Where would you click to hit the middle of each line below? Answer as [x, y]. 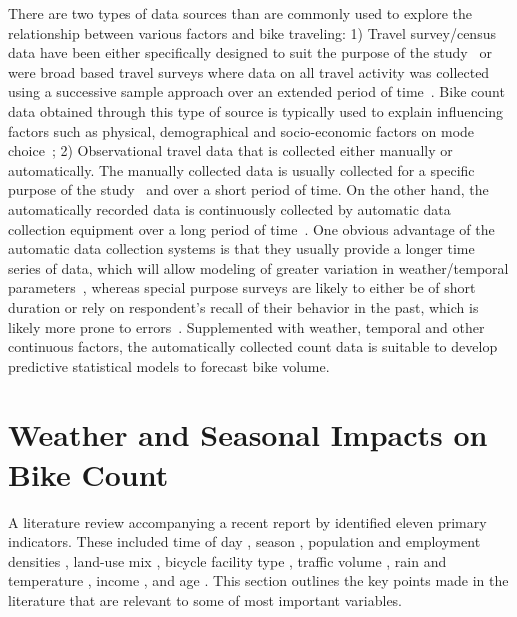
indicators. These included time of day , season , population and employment [244, 541]
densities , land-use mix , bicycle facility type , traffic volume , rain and [227, 560]
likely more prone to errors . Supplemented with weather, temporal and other [246, 326]
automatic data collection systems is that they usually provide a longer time [241, 248]
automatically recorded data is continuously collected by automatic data [229, 208]
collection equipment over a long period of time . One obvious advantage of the [251, 228]
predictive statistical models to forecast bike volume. [169, 365]
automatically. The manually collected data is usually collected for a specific [241, 169]
